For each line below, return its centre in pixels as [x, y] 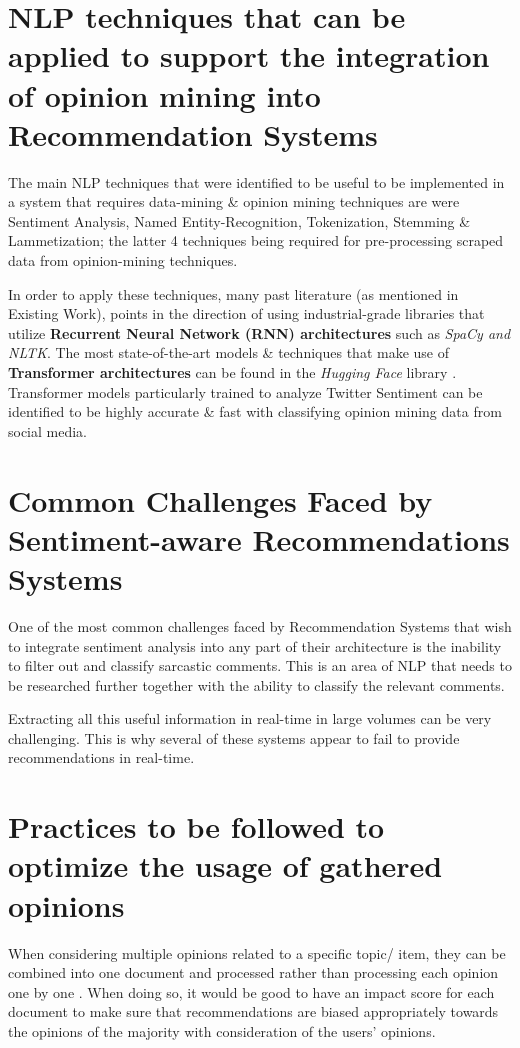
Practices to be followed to [196, 826]
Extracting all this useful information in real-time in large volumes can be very [250, 718]
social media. [48, 430]
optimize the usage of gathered [225, 865]
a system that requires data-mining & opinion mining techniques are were [234, 201]
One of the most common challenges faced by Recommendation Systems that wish [260, 625]
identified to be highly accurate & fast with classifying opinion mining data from [255, 411]
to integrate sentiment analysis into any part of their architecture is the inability [255, 645]
